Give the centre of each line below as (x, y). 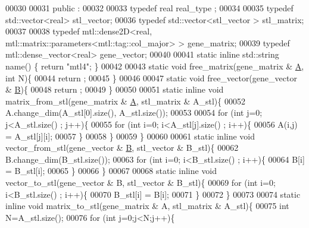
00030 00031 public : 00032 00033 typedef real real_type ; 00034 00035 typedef (149, 8)
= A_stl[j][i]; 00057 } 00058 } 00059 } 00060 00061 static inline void (130, 136)
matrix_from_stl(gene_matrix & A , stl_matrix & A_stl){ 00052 (125, 101)
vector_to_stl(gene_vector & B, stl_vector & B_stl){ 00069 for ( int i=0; (141, 182)
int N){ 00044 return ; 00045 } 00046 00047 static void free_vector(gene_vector (151, 77)
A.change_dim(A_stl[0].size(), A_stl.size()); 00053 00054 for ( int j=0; (134, 113)
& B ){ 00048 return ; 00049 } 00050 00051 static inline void (115, 89)
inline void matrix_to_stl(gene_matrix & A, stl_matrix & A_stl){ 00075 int (147, 206)
